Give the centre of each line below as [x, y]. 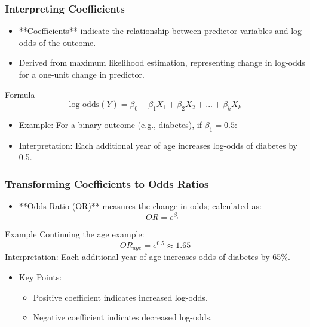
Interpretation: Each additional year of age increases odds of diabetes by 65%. [148, 257]
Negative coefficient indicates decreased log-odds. [123, 317]
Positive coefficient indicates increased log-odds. [120, 297]
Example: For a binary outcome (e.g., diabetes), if [111, 124]
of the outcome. [67, 42]
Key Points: [40, 276]
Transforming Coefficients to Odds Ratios [107, 183]
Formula [20, 94]
